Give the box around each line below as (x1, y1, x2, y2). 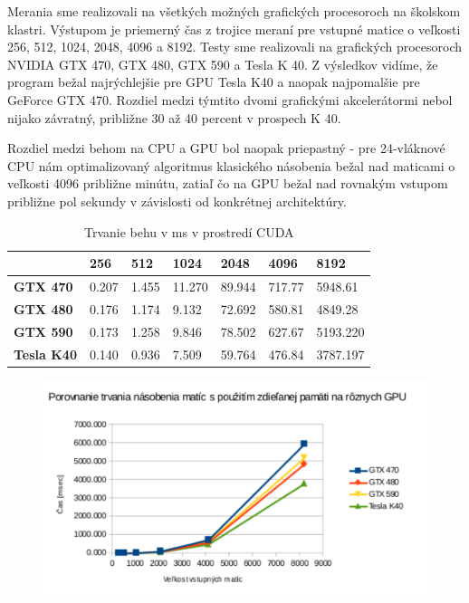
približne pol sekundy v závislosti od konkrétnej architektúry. (7, 191, 347, 210)
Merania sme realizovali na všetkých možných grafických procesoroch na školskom (7, 2, 461, 20)
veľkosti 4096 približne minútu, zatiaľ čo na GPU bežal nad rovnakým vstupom (7, 174, 448, 193)
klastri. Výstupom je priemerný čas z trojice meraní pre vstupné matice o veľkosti (7, 19, 461, 38)
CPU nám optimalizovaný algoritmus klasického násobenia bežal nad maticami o (7, 156, 455, 175)
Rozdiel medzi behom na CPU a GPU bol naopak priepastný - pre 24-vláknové (7, 139, 445, 158)
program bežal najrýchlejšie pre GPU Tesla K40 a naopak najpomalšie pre (7, 72, 420, 91)
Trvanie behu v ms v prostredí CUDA (83, 222, 294, 241)
